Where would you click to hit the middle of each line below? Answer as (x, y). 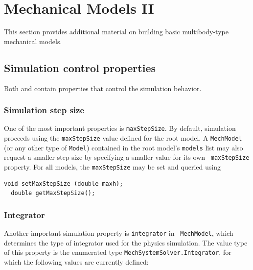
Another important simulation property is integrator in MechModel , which (119, 233)
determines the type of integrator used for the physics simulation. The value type (126, 242)
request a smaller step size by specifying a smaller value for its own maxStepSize (127, 157)
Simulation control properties (80, 67)
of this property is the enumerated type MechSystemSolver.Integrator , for (118, 252)
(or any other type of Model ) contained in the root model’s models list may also (124, 147)
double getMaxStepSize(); (53, 193)
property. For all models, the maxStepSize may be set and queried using (112, 166)
